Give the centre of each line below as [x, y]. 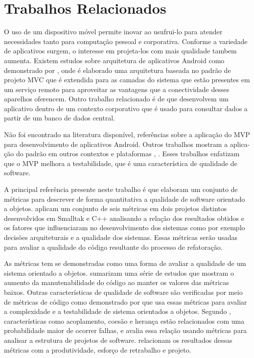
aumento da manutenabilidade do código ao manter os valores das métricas [116, 282]
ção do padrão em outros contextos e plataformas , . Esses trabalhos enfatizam [122, 154]
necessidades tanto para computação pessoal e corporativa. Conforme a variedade [126, 41]
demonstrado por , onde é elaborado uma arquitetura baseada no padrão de [117, 70]
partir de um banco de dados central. [59, 118]
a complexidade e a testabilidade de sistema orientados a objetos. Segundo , [117, 311]
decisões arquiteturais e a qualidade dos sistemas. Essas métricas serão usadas [121, 237]
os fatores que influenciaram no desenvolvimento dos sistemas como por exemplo [125, 227]
